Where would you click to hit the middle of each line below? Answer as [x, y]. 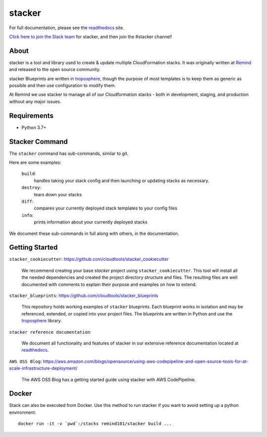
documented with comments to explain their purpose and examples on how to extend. [109, 284]
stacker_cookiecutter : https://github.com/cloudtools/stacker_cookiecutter [89, 259]
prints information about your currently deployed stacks [91, 222]
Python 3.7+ [34, 127]
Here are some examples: [35, 162]
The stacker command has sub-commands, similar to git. [69, 153]
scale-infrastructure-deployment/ [43, 368]
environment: [23, 412]
